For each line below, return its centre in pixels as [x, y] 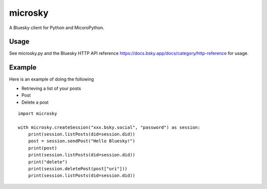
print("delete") [48, 162]
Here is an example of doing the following [51, 79]
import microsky [38, 113]
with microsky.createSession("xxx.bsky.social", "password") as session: [109, 127]
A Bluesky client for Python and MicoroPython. [57, 28]
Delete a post [35, 102]
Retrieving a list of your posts [51, 88]
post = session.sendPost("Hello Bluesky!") [82, 141]
